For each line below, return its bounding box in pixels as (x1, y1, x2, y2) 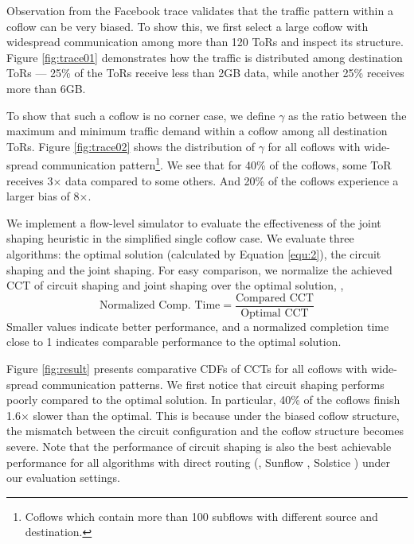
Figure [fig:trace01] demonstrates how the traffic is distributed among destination (6, 49, 403, 65)
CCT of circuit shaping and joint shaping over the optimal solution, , (6, 277, 344, 293)
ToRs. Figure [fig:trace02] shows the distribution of (6, 138, 255, 154)
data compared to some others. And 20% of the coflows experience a (64, 172, 399, 188)
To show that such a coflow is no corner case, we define (6, 107, 275, 123)
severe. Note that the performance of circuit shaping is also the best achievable (6, 437, 392, 454)
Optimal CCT (240, 307, 309, 319)
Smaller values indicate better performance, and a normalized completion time (6, 317, 389, 334)
